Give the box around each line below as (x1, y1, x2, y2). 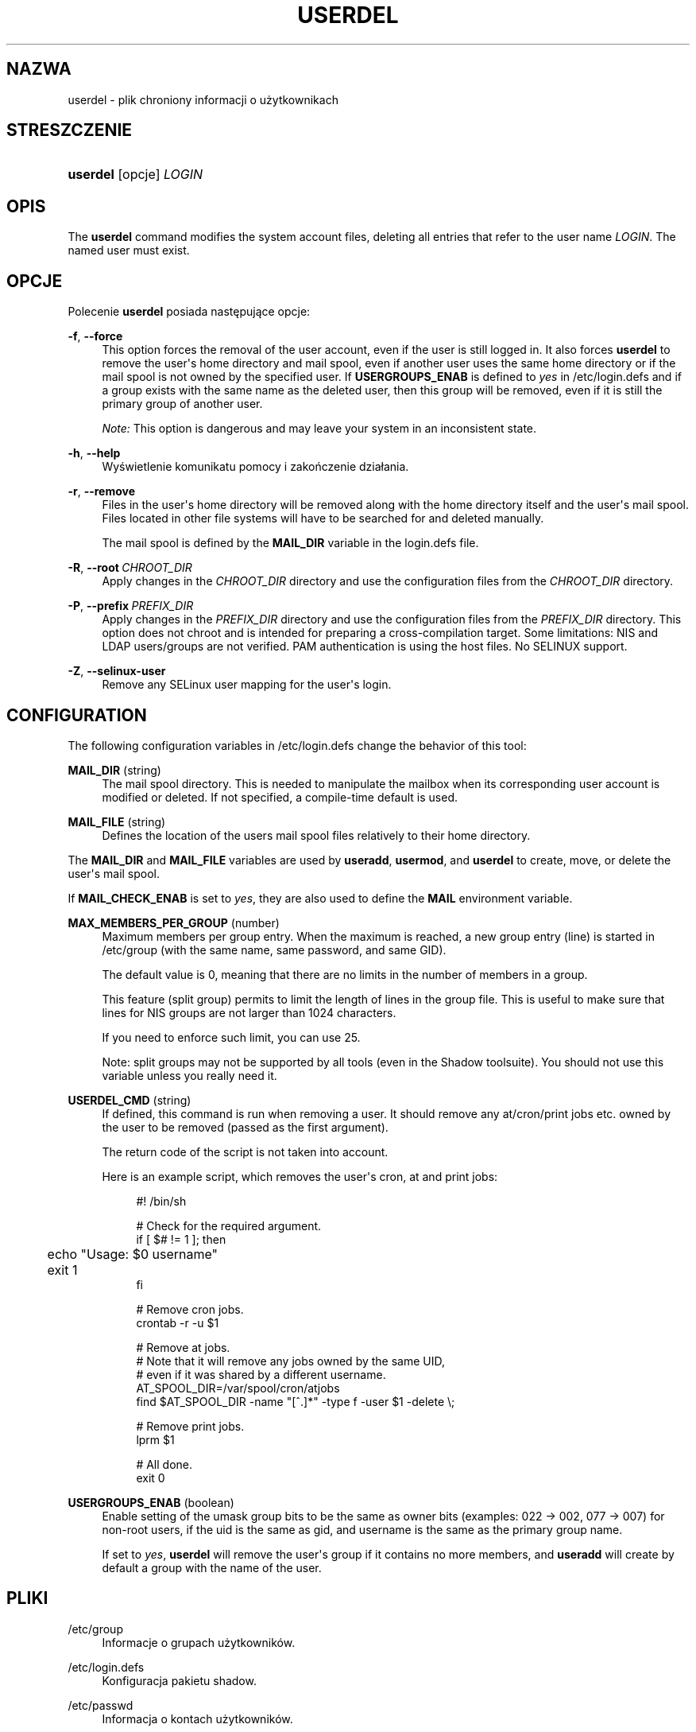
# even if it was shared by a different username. (136, 1367, 386, 1381)
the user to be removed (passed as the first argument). (102, 1120, 389, 1134)
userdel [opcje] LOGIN (68, 166, 203, 183)
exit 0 (136, 1470, 165, 1485)
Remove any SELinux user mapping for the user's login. (102, 678, 392, 692)
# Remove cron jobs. (136, 1302, 244, 1316)
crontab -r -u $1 (136, 1315, 219, 1330)
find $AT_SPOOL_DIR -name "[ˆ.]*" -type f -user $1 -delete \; (136, 1394, 455, 1408)
